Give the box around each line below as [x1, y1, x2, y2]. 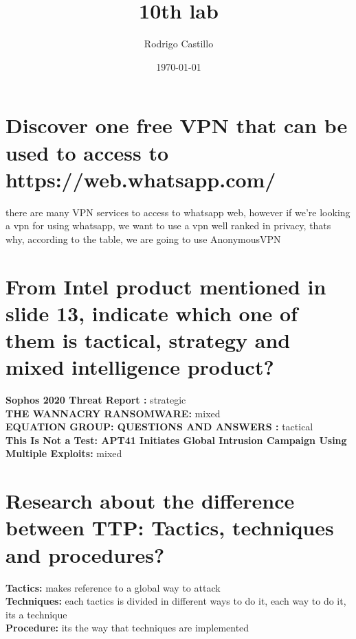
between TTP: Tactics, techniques [5, 513, 334, 542]
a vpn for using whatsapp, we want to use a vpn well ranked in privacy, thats [5, 218, 331, 233]
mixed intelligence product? [5, 353, 274, 381]
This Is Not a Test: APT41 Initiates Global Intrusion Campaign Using [5, 432, 347, 447]
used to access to [5, 138, 169, 166]
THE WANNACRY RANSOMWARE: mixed [5, 406, 221, 420]
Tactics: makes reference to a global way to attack [5, 580, 221, 594]
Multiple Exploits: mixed [5, 446, 122, 461]
